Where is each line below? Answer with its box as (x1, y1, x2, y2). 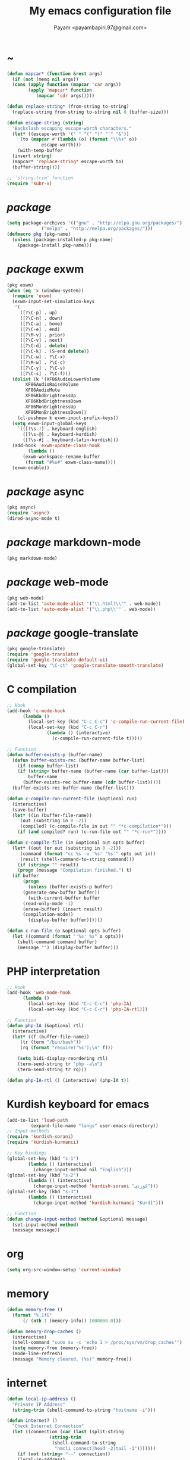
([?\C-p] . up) (20, 310, 58, 316)
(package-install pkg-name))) (17, 242, 93, 248)
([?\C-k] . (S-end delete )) (20, 348, 90, 355)
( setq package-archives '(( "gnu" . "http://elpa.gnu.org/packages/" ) (7, 220, 183, 226)
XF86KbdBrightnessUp (25, 393, 77, 399)
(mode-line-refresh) (12, 1350, 63, 1357)
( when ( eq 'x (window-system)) (7, 288, 84, 294)
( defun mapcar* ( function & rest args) (7, 70, 103, 77)
